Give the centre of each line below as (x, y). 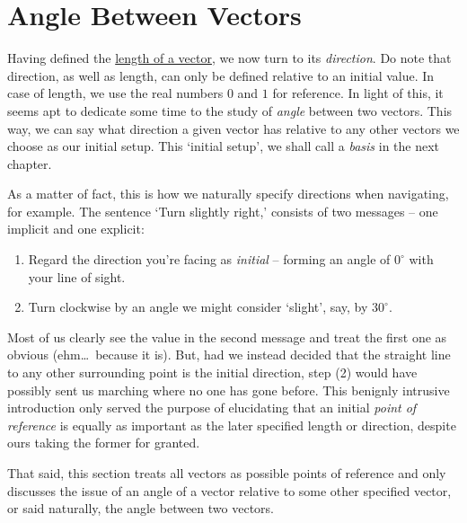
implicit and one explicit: (76, 229)
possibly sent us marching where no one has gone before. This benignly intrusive (229, 390)
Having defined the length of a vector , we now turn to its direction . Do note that (229, 58)
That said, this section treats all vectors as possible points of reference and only (227, 473)
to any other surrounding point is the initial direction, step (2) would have (212, 372)
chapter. (30, 163)
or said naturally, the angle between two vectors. (141, 508)
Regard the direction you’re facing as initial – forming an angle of (209, 259)
